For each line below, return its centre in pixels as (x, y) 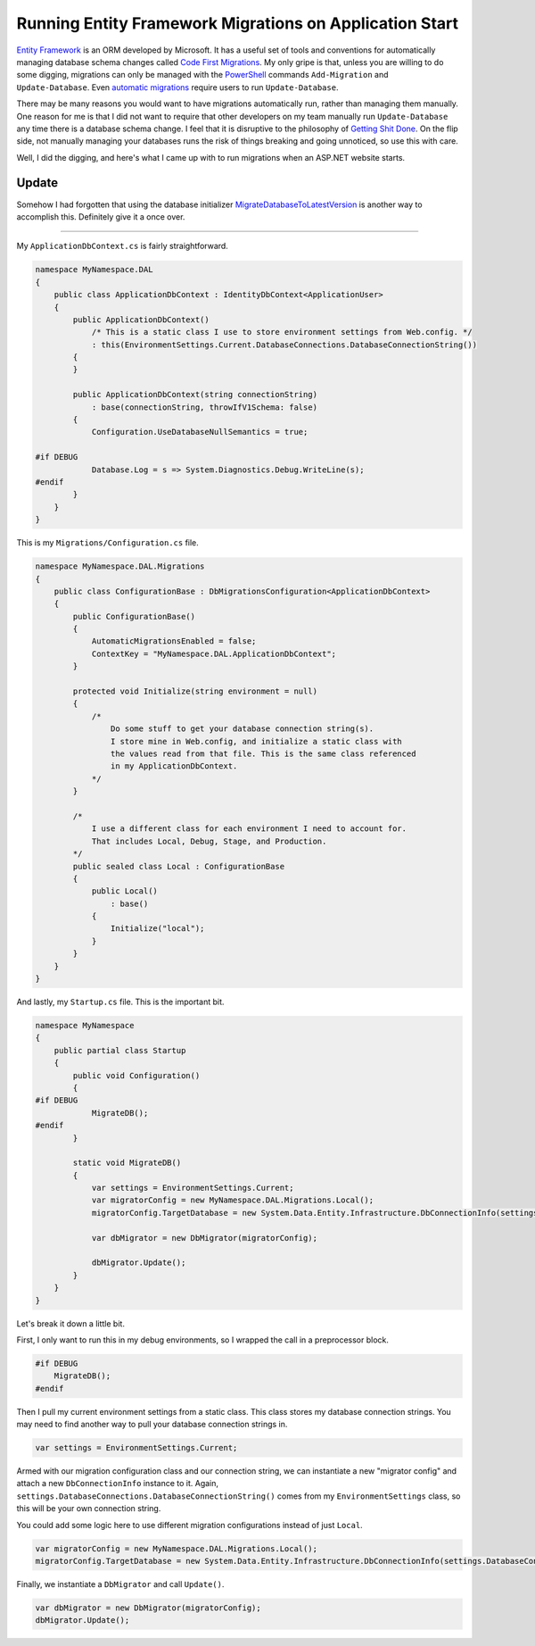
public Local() (124, 891)
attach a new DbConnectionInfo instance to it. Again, (117, 1484)
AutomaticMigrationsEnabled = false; (174, 641)
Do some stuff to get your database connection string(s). (242, 729)
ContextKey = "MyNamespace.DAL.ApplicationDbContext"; (214, 653)
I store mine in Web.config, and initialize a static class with (256, 741)
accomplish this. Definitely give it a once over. (101, 216)
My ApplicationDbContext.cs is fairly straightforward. (123, 246)
